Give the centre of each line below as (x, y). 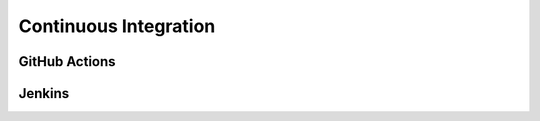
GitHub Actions (67, 61)
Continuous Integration (117, 26)
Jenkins (44, 93)
